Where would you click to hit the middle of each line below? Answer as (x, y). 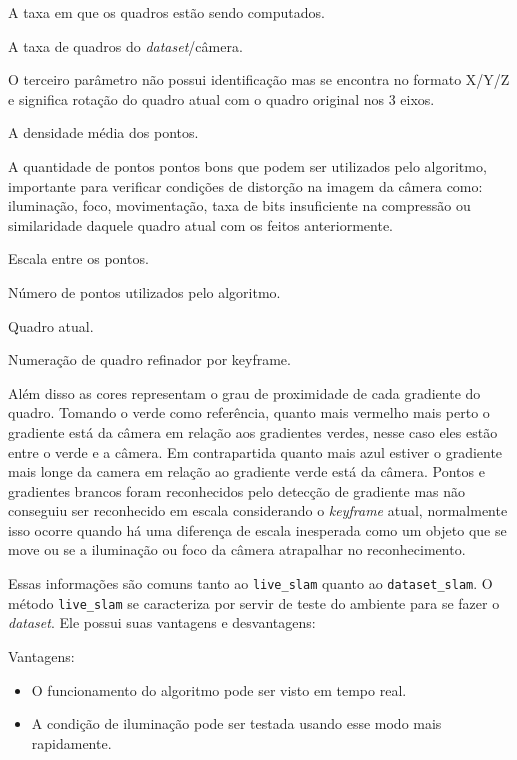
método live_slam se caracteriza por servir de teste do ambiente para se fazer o (254, 602)
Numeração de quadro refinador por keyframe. (149, 359)
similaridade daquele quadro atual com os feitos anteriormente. (200, 224)
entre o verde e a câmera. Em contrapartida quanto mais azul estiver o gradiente (255, 451)
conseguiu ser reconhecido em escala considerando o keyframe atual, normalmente (258, 510)
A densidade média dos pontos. (103, 132)
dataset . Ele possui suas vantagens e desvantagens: (162, 622)
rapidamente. (71, 742)
